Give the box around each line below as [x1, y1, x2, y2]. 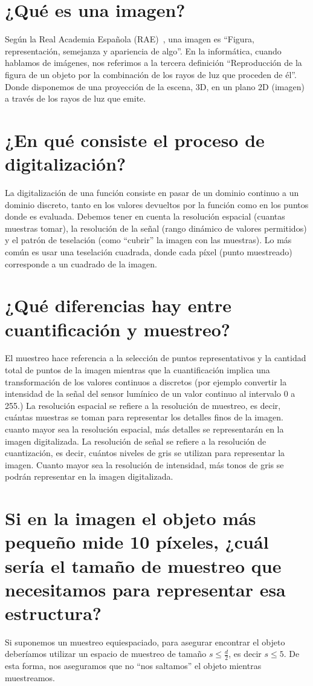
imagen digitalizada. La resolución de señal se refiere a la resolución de [5, 434, 266, 447]
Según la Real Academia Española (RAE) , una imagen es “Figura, [5, 33, 255, 45]
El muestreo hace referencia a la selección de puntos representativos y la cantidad [5, 351, 306, 364]
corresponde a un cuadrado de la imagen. [5, 257, 157, 270]
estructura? [5, 600, 102, 625]
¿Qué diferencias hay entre [5, 293, 232, 318]
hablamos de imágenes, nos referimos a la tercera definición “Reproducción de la [5, 56, 302, 69]
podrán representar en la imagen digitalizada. [5, 470, 173, 483]
